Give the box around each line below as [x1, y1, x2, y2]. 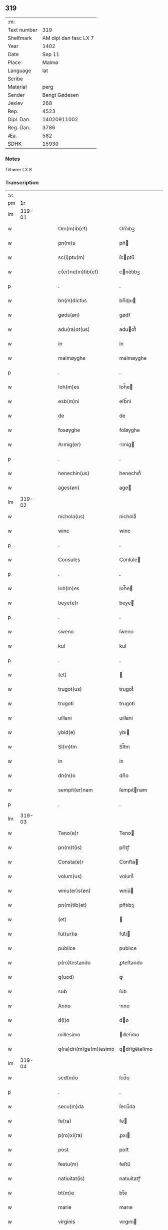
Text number [7, 26, 37, 33]
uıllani [119, 714, 133, 721]
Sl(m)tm [58, 743, 77, 750]
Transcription [5, 179, 39, 186]
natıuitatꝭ [119, 1175, 141, 1182]
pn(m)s [58, 240, 75, 247]
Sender [7, 91, 25, 98]
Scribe [7, 75, 23, 82]
